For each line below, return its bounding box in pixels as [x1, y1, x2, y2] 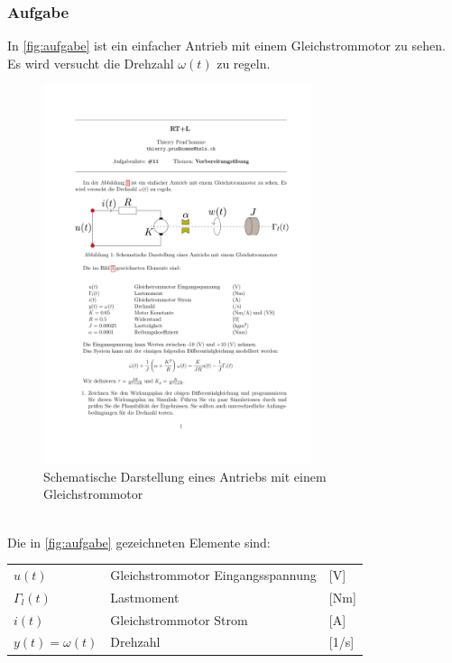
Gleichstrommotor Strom [110, 610, 248, 629]
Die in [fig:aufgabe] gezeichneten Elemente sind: [7, 532, 271, 551]
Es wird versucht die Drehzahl [7, 53, 174, 72]
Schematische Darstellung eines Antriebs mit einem [43, 466, 327, 485]
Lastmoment [110, 587, 180, 606]
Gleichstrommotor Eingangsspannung [110, 565, 317, 584]
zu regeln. [217, 53, 271, 72]
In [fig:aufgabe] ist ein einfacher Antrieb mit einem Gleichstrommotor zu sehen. [7, 36, 446, 55]
